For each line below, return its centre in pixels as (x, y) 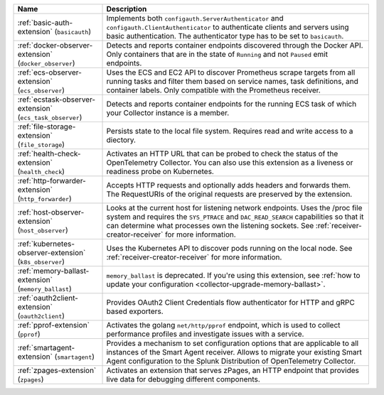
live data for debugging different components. (183, 379)
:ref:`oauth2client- (48, 298)
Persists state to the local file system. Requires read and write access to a (230, 131)
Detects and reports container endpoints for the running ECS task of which (231, 104)
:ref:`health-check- (49, 154)
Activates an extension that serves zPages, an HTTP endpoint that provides (233, 370)
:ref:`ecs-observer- (49, 72)
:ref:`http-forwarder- (52, 181)
